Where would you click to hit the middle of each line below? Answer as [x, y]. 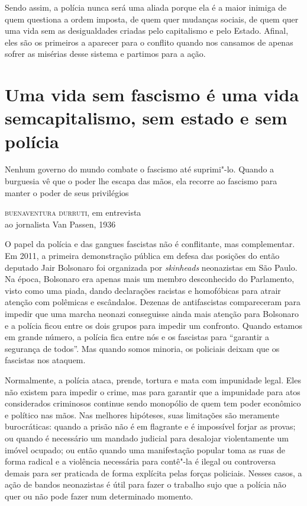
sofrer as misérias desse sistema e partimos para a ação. [105, 54]
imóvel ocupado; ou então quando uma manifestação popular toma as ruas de [145, 449]
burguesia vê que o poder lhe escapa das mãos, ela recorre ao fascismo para [141, 181]
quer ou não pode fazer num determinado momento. [99, 496]
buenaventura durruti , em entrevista [73, 212]
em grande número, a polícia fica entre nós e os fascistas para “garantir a [137, 337]
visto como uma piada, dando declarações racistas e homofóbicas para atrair [143, 290]
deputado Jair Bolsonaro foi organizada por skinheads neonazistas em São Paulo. [151, 267]
